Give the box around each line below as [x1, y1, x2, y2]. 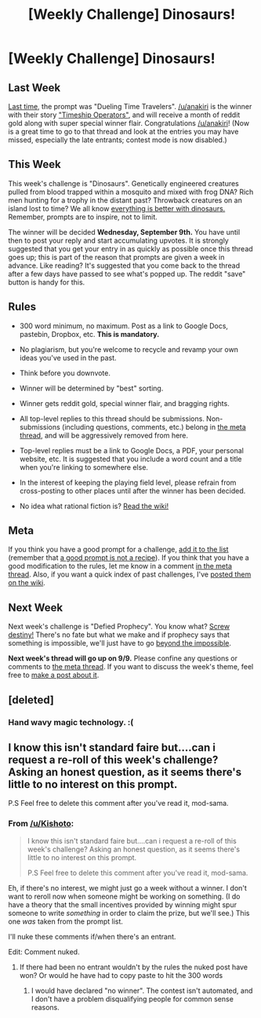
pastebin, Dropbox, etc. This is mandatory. [19, 329, 160, 339]
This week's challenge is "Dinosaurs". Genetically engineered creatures [8, 178, 239, 188]
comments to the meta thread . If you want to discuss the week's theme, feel [8, 662, 254, 672]
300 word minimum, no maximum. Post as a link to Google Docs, [19, 320, 229, 331]
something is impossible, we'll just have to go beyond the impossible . [8, 639, 231, 648]
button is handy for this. [8, 277, 85, 287]
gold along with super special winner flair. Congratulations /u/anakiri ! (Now [8, 119, 249, 127]
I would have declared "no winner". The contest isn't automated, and [31, 986, 253, 995]
